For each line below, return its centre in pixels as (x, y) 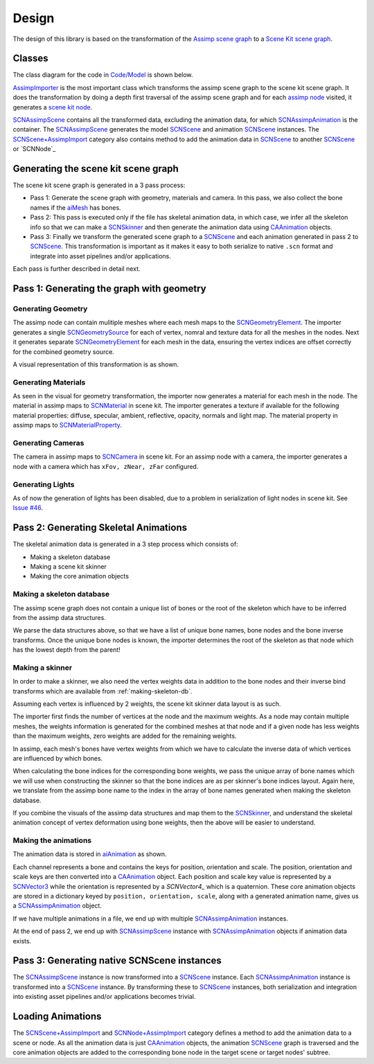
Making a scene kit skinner (69, 567)
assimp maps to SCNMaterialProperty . (68, 425)
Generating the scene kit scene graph (96, 169)
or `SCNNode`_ (34, 149)
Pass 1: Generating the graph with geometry (110, 289)
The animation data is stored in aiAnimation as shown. (90, 854)
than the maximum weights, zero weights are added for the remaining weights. (125, 736)
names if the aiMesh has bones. (75, 207)
